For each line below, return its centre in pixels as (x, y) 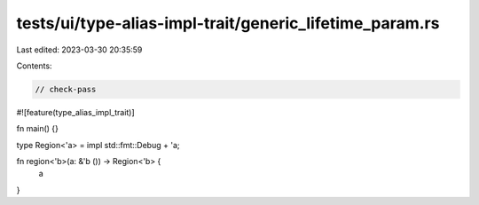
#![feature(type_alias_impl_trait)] (75, 112)
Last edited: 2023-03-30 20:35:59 (79, 50)
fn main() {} (38, 129)
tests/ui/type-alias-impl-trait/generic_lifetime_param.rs (228, 23)
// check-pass (66, 89)
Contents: (34, 66)
